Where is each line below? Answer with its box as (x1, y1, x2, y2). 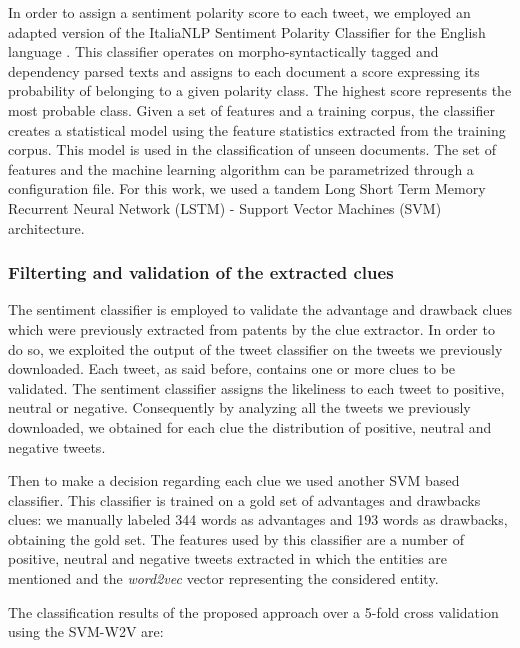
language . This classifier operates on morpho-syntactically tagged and (8, 41, 439, 62)
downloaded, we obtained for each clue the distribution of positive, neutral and (8, 416, 492, 437)
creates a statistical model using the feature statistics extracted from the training (8, 119, 506, 140)
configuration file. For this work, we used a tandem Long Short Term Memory (8, 178, 486, 199)
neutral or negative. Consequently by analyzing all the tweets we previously (8, 397, 471, 418)
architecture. (8, 217, 85, 238)
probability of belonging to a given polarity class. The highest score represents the (8, 80, 512, 101)
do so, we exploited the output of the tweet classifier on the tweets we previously (8, 338, 503, 359)
